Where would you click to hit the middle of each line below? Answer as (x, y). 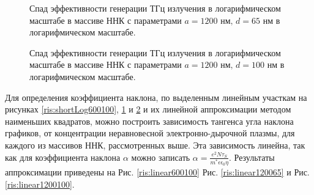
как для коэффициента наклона (63, 157)
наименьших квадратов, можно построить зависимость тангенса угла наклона (149, 121)
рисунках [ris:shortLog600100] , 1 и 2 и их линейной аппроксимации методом (148, 109)
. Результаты (252, 157)
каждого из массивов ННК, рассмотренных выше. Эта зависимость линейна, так (155, 145)
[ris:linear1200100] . (40, 184)
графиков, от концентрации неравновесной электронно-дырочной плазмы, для (150, 133)
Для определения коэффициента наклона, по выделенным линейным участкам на (156, 97)
